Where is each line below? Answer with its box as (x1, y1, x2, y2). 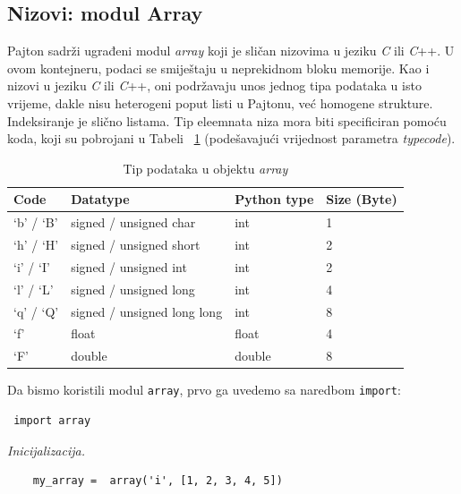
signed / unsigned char (71, 213, 196, 232)
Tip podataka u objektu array (123, 158, 288, 177)
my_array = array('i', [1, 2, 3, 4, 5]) (32, 474, 283, 488)
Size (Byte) (326, 190, 397, 209)
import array (13, 414, 91, 428)
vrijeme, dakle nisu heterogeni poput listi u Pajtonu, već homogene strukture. (7, 93, 433, 112)
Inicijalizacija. (7, 440, 86, 459)
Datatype (71, 190, 130, 209)
